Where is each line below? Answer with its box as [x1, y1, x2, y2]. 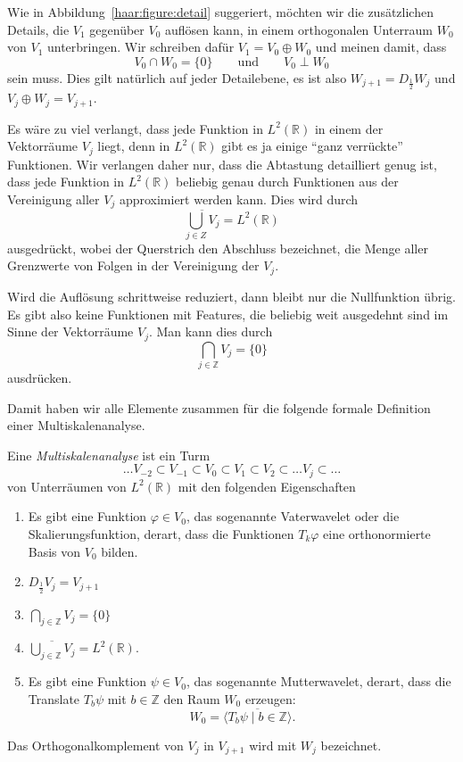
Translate [28, 689, 80, 708]
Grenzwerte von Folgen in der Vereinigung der [7, 256, 260, 275]
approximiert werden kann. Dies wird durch [119, 189, 359, 208]
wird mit [249, 735, 297, 754]
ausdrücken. [7, 368, 72, 386]
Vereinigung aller [7, 189, 100, 208]
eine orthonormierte [323, 524, 431, 543]
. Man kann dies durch [148, 322, 273, 341]
